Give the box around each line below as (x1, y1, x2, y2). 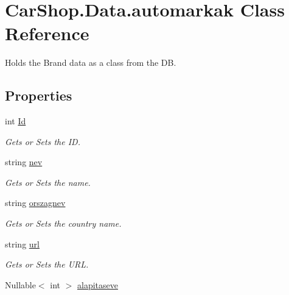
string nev (5, 155, 43, 168)
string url (5, 237, 40, 250)
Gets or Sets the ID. (5, 135, 80, 147)
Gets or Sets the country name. (5, 217, 122, 230)
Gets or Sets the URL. (5, 258, 89, 271)
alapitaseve (77, 278, 118, 291)
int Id (5, 115, 26, 127)
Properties (5, 86, 72, 105)
